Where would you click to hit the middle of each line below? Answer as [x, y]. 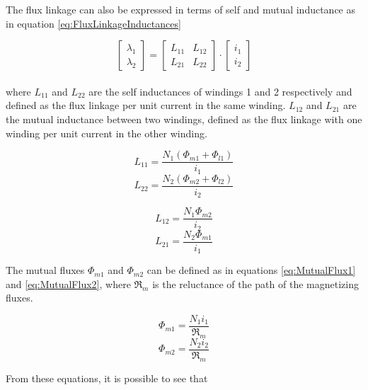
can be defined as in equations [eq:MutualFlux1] [251, 270]
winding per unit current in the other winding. [107, 133]
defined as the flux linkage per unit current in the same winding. [146, 105]
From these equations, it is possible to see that [107, 378]
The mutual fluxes [45, 270]
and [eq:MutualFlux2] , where [68, 283]
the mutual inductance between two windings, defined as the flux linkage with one [184, 119]
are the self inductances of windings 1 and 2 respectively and [220, 91]
